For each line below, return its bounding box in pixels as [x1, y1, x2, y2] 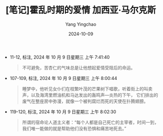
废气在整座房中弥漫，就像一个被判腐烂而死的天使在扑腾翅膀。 [22, 98, 149, 104]
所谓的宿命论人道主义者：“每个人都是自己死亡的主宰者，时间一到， [22, 119, 159, 125]
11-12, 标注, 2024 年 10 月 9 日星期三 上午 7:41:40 [9, 54, 110, 60]
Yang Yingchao [65, 21, 97, 27]
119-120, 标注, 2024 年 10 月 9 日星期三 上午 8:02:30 [9, 109, 116, 115]
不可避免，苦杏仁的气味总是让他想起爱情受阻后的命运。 [22, 65, 135, 70]
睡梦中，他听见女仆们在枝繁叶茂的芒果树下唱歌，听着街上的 [22, 85, 144, 92]
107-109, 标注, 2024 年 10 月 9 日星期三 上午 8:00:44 [9, 75, 117, 81]
